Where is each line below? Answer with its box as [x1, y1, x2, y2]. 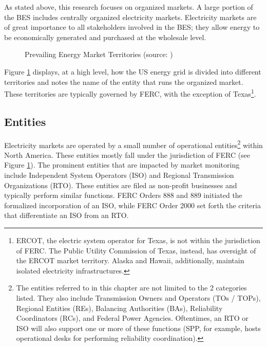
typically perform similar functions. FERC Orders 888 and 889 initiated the [4, 190, 242, 200]
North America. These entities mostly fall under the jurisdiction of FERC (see [4, 149, 251, 160]
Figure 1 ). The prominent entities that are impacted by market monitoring [4, 159, 240, 170]
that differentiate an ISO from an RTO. [4, 210, 129, 221]
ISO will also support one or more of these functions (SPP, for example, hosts [16, 322, 261, 333]
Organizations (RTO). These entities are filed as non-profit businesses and [4, 179, 237, 190]
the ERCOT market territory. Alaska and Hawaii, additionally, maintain [16, 255, 244, 266]
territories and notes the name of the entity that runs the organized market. [4, 76, 243, 87]
